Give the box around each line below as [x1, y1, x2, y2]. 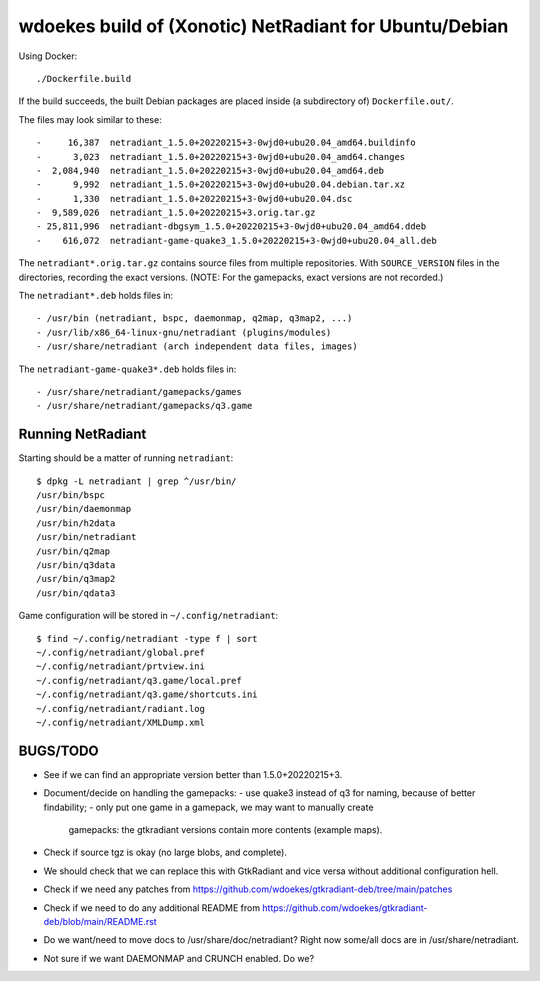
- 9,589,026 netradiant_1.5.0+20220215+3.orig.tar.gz [36, 207, 316, 219]
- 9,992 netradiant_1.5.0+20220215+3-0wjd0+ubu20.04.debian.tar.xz [36, 179, 406, 190]
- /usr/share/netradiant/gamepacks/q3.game [36, 400, 253, 412]
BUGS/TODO [18, 742, 99, 759]
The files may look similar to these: [18, 113, 162, 125]
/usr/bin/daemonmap [36, 503, 132, 515]
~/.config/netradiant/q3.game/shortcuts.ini [36, 689, 259, 700]
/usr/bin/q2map [36, 545, 111, 557]
